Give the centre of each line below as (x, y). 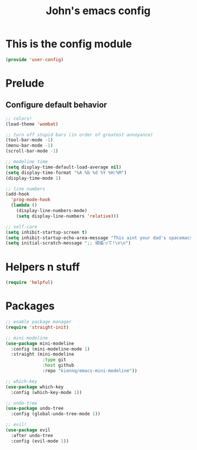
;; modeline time (27, 162)
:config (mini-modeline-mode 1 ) (51, 349)
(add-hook (18, 194)
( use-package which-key (35, 387)
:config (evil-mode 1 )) (40, 441)
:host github (59, 365)
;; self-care (21, 227)
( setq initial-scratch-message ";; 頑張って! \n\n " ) (68, 243)
